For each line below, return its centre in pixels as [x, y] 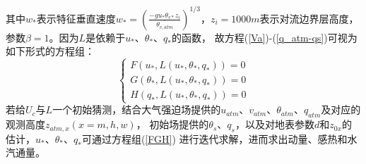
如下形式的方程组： [50, 51]
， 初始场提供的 [172, 124]
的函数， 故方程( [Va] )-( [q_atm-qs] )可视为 [265, 37]
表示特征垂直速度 [76, 18]
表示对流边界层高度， [309, 18]
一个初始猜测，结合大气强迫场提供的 [137, 109]
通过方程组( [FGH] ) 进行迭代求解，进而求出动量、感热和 [219, 138]
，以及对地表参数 [274, 124]
